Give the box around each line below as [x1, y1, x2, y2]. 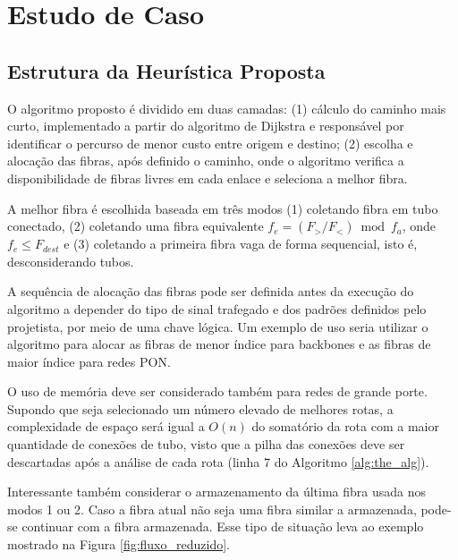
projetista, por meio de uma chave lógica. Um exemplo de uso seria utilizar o [7, 317, 428, 335]
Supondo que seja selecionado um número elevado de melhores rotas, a [7, 399, 394, 418]
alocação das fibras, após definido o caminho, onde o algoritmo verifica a [7, 151, 404, 170]
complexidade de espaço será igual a [7, 417, 205, 436]
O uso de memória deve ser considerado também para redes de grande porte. [7, 382, 428, 401]
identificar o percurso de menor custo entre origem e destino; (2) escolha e [7, 133, 413, 152]
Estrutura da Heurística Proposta [7, 56, 326, 84]
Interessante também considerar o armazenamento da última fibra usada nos [7, 482, 426, 501]
